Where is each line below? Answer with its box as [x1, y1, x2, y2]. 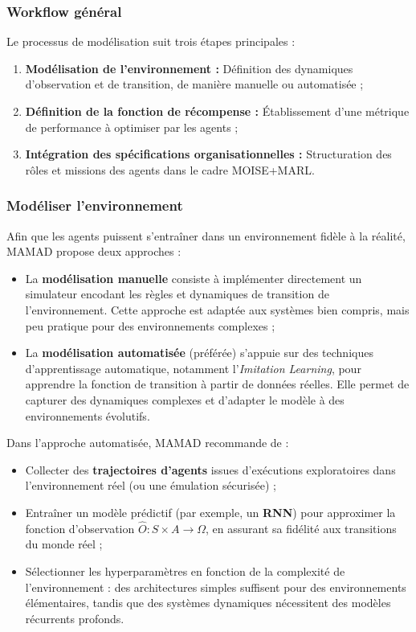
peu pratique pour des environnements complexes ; [25, 317, 275, 334]
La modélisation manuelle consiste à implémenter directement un [25, 269, 362, 286]
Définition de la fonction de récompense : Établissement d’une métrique [25, 103, 410, 119]
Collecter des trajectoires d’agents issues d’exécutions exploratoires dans [25, 461, 396, 478]
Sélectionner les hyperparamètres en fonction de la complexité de [25, 562, 345, 579]
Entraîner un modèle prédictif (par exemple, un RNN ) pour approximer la [25, 503, 396, 520]
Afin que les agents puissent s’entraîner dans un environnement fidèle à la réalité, [6, 227, 406, 244]
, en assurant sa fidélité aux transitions [206, 519, 397, 536]
